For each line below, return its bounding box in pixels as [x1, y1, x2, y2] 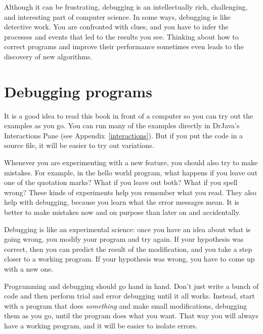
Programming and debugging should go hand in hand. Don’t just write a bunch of [4, 280, 259, 291]
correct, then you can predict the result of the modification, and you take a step [4, 243, 252, 254]
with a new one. [4, 264, 54, 274]
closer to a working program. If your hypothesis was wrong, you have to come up [4, 253, 255, 264]
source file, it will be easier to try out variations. [4, 140, 154, 151]
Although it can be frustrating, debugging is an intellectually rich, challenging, [4, 2, 248, 12]
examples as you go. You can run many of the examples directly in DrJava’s [4, 120, 240, 131]
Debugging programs [4, 81, 152, 101]
